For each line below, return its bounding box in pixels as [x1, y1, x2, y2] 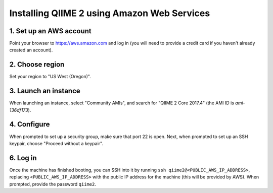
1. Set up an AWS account [9, 27, 92, 35]
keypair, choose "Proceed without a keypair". [9, 140, 104, 146]
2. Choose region [9, 60, 65, 69]
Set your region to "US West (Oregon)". [9, 74, 91, 80]
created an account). [9, 47, 53, 53]
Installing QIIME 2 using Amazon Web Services [9, 8, 210, 19]
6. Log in [9, 154, 37, 162]
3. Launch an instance [9, 87, 80, 95]
